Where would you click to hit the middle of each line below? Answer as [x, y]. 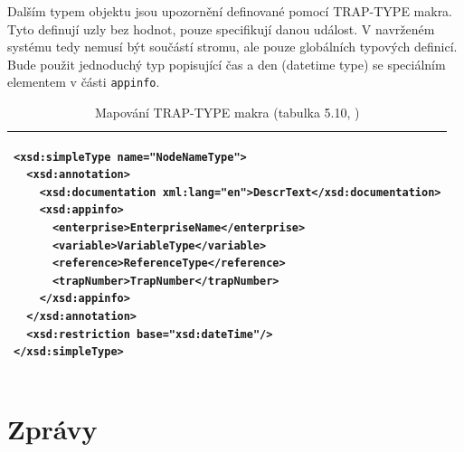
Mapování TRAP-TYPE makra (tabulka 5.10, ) [227, 113]
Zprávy [52, 429]
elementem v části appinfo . [84, 82]
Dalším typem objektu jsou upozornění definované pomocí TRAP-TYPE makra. [230, 11]
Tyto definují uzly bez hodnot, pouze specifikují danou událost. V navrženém [221, 28]
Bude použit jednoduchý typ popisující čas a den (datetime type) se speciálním [227, 64]
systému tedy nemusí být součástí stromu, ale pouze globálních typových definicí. [232, 47]
